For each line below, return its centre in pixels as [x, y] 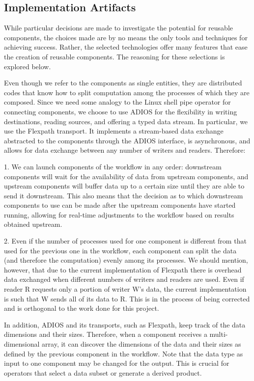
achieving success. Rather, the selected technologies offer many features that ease [126, 47]
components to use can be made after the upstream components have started [120, 205]
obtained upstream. [33, 224]
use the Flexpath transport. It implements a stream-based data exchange [114, 131]
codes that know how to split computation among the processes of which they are [127, 92]
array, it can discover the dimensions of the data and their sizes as [141, 344]
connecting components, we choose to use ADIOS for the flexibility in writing [121, 111]
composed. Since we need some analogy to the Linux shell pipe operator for [117, 102]
